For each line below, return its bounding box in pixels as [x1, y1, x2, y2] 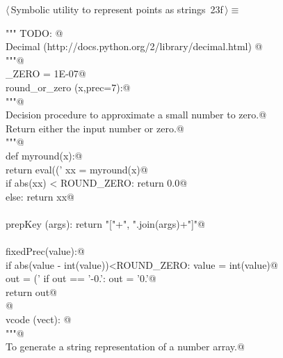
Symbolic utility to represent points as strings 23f [10, 2, 223, 16]
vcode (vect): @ [6, 312, 72, 327]
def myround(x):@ [6, 148, 83, 162]
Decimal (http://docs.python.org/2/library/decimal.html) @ [6, 39, 263, 54]
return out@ [6, 284, 57, 299]
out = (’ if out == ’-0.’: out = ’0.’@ [6, 271, 156, 286]
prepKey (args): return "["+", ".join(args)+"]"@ [6, 216, 205, 231]
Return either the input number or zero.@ [6, 120, 184, 135]
